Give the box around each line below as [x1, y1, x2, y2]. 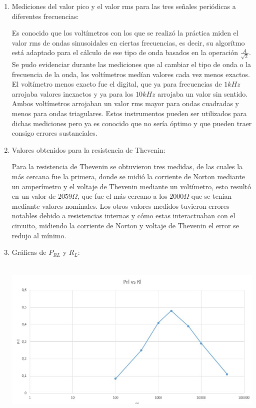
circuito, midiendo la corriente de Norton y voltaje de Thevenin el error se [11, 220, 239, 230]
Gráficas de [11, 247, 46, 257]
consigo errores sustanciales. [11, 128, 97, 138]
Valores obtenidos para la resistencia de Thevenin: [11, 144, 165, 155]
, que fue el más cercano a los [77, 191, 167, 201]
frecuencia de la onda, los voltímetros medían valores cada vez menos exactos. [11, 69, 250, 79]
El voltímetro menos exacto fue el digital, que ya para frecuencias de [11, 79, 222, 89]
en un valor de [11, 191, 56, 201]
